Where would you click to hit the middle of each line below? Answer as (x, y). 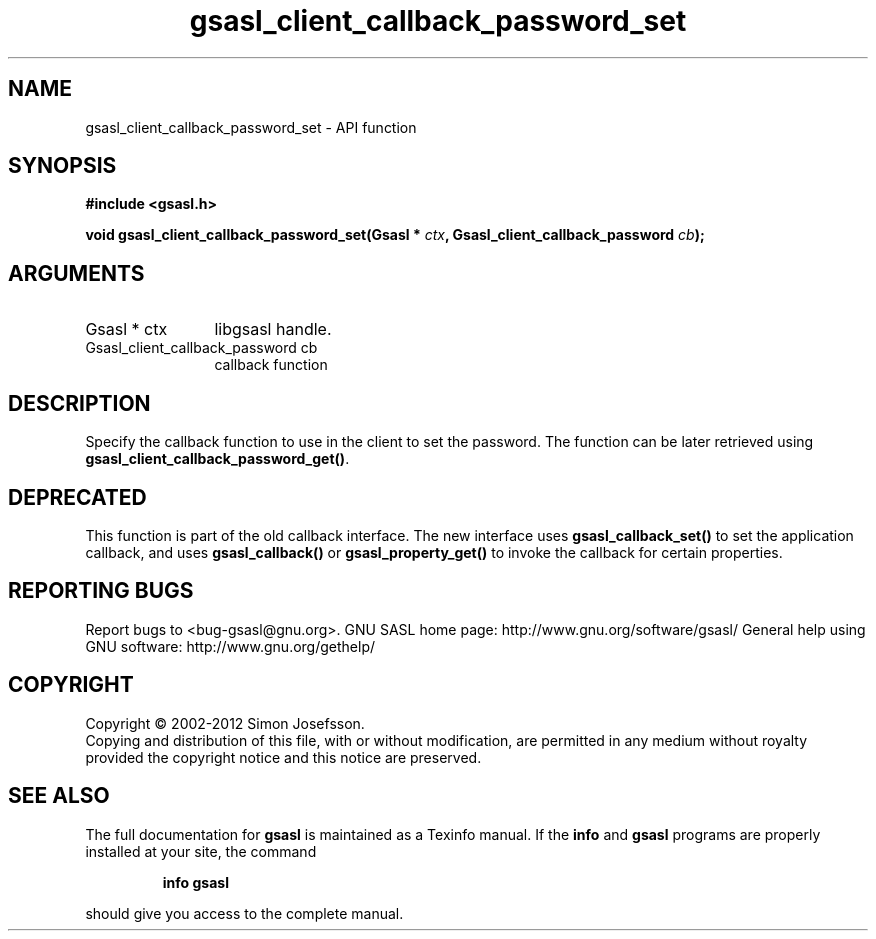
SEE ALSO (59, 796)
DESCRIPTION (79, 403)
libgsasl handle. (273, 329)
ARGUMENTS (76, 273)
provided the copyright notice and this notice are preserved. (283, 757)
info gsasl (195, 882)
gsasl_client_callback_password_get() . (217, 459)
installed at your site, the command (201, 851)
